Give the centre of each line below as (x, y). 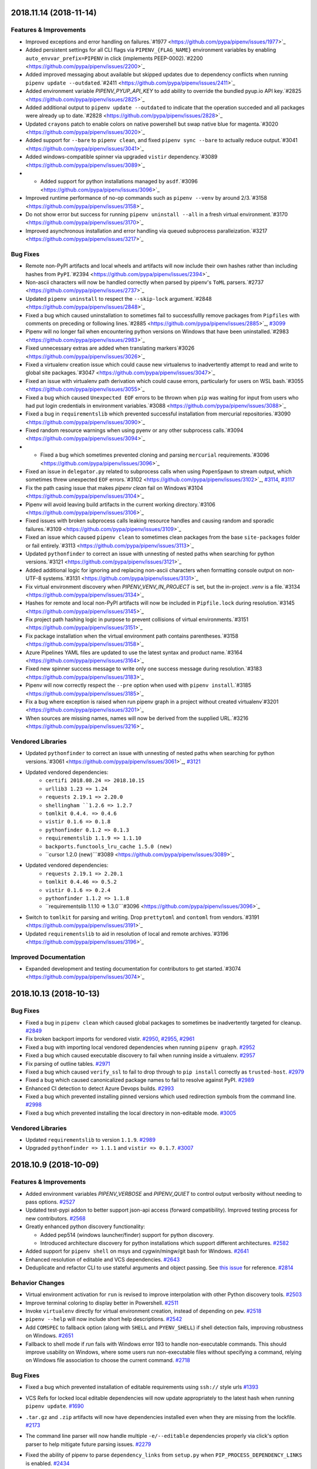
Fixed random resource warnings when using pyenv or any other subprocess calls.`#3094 (134, 430)
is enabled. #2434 (48, 1463)
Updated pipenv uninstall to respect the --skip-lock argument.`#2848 (119, 299)
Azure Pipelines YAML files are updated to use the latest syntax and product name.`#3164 (134, 652)
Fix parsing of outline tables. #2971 (68, 1064)
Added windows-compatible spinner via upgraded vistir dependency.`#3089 (122, 157)
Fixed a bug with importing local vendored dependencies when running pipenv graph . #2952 (140, 1047)
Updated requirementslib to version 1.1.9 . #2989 (90, 1140)
